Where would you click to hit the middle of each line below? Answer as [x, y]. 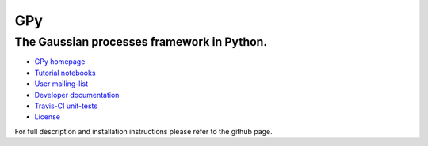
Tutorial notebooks [65, 73]
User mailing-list [61, 84]
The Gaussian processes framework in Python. [141, 42]
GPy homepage [60, 62]
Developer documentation [77, 95]
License [48, 117]
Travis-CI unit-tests [66, 106]
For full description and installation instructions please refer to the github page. [143, 131]
